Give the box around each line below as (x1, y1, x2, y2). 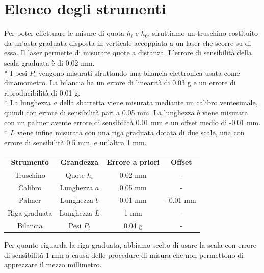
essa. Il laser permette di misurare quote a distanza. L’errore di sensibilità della (4, 47, 252, 58)
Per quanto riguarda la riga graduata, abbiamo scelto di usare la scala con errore (4, 239, 257, 250)
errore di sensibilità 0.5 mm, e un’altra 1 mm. (4, 137, 147, 147)
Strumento (11, 156, 49, 167)
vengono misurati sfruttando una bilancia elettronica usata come (38, 67, 240, 78)
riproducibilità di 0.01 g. (4, 87, 81, 98)
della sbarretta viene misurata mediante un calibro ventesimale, (59, 97, 258, 108)
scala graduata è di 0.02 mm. (4, 57, 95, 68)
